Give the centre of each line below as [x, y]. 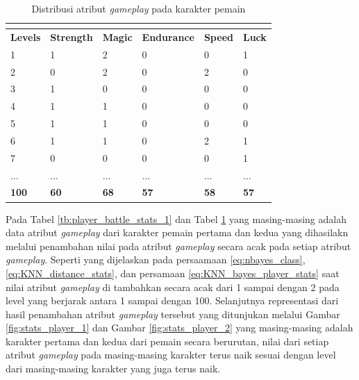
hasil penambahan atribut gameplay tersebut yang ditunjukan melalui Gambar [173, 314]
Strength [72, 36]
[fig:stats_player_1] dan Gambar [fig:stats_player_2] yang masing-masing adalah [179, 328]
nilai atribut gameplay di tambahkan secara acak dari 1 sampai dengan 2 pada [173, 287]
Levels [26, 36]
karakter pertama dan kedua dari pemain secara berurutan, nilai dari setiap [167, 341]
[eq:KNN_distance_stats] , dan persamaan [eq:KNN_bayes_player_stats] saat [173, 273]
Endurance [168, 36]
